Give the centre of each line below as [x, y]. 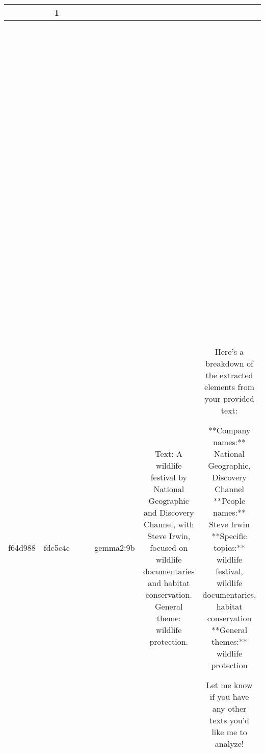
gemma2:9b [115, 547]
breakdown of [229, 363]
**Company [229, 430]
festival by [169, 477]
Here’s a [229, 351]
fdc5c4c [57, 547]
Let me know [229, 685]
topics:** [229, 547]
